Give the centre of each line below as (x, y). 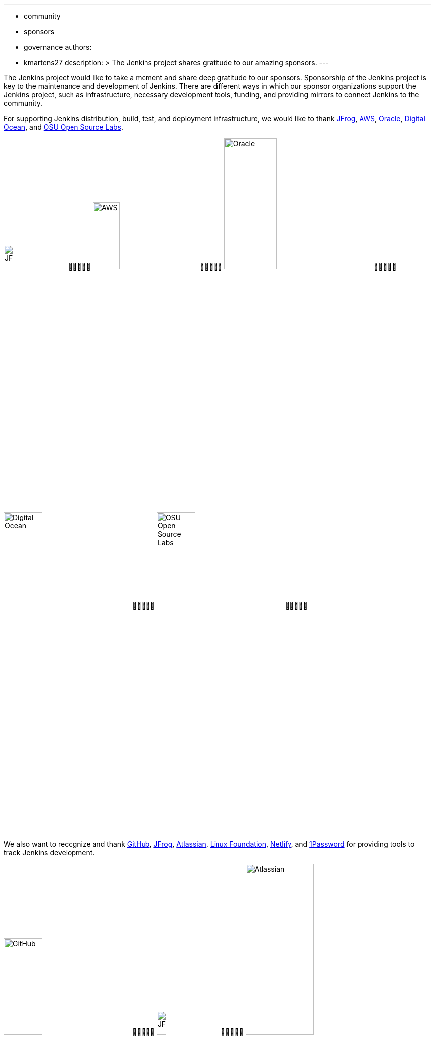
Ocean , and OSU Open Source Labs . (64, 127)
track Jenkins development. (49, 852)
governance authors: (58, 47)
